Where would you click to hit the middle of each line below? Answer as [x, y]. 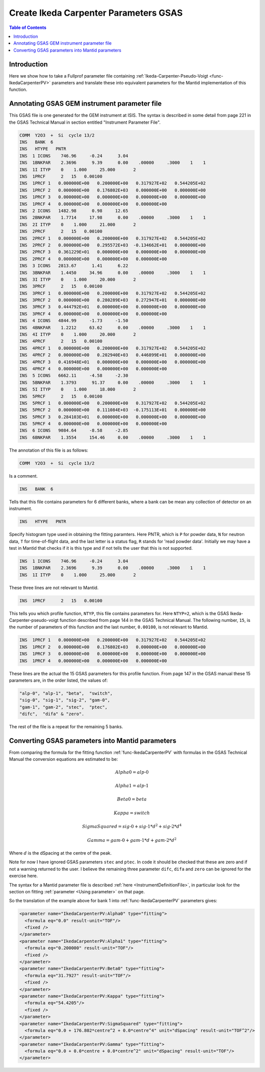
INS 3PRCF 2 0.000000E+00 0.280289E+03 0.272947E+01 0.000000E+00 [113, 300]
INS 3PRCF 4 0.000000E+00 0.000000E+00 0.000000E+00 [93, 314]
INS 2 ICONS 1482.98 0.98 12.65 [74, 211]
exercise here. [23, 876]
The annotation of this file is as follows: [49, 450]
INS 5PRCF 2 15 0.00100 [61, 396]
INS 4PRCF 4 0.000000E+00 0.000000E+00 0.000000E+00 [93, 369]
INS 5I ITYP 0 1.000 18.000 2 [78, 389]
